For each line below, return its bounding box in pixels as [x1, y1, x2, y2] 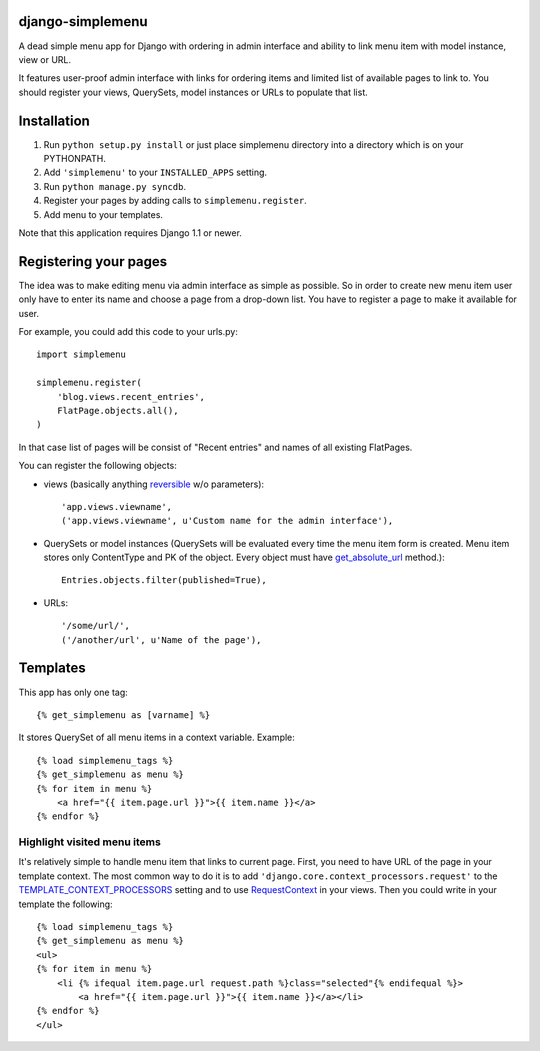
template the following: [18, 898, 114, 910]
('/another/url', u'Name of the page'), [61, 634, 262, 645]
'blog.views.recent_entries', [56, 391, 205, 402]
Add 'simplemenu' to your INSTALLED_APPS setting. [43, 166, 268, 179]
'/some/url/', [61, 620, 130, 632]
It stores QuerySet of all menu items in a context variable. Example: [18, 731, 295, 744]
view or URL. [18, 53, 72, 65]
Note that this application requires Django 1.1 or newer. [18, 226, 242, 239]
